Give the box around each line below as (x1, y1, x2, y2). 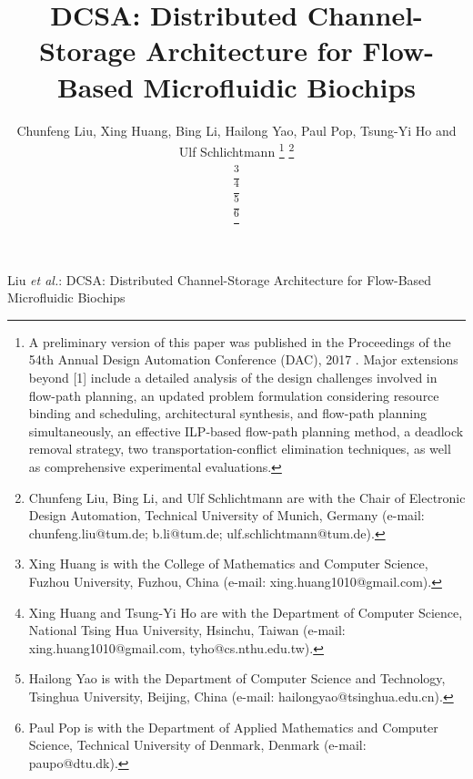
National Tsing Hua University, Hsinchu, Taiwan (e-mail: (28, 620, 346, 640)
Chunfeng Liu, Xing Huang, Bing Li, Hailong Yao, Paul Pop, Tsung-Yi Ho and (16, 120, 457, 139)
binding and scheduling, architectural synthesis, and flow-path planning (28, 404, 427, 423)
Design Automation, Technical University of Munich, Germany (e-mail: (28, 506, 425, 525)
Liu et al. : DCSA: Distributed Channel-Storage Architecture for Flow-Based (7, 270, 432, 289)
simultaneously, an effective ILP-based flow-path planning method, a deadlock (28, 421, 464, 440)
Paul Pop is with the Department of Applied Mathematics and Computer (28, 717, 438, 736)
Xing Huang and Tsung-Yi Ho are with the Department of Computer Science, (28, 602, 463, 621)
